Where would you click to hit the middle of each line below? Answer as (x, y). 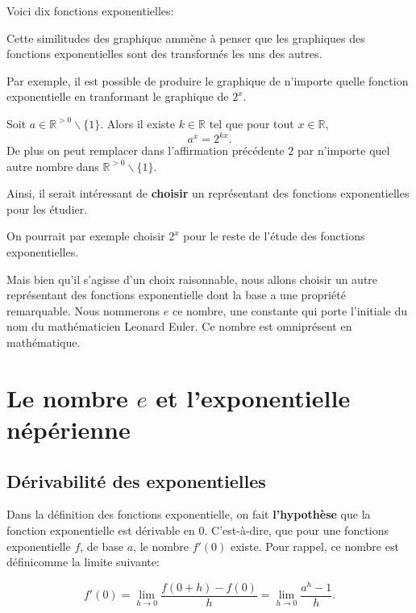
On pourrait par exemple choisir (86, 236)
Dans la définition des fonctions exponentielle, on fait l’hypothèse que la (189, 514)
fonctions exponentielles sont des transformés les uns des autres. (164, 54)
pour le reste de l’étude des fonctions (274, 236)
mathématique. (44, 342)
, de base (102, 546)
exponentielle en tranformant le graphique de (118, 96)
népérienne (69, 429)
